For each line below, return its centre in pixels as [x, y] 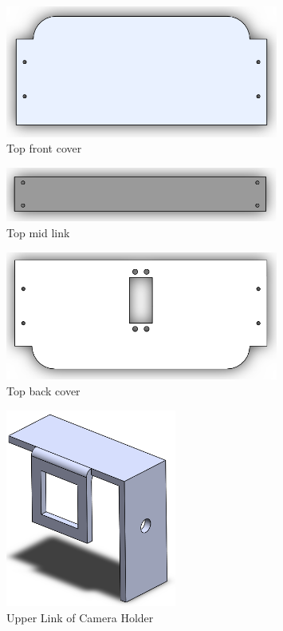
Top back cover [43, 390]
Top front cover [44, 148]
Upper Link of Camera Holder [80, 617]
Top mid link [38, 233]
